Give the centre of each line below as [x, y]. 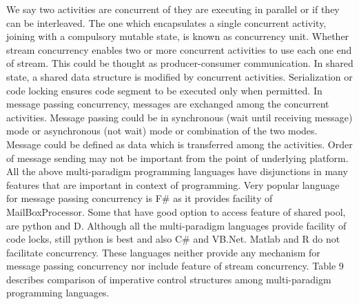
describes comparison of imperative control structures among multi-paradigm [169, 279]
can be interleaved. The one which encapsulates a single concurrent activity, [166, 22]
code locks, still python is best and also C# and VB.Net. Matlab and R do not [173, 239]
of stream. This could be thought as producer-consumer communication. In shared [180, 63]
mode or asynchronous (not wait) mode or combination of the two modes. [162, 131]
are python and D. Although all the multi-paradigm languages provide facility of [176, 225]
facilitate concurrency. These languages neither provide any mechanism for [163, 252]
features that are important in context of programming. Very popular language [173, 184]
